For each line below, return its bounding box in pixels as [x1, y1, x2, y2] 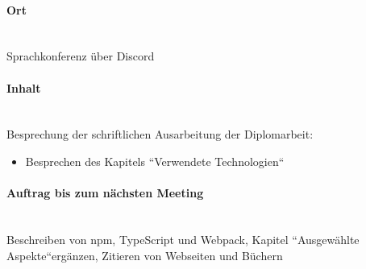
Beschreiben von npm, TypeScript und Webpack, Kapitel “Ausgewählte [6, 230, 360, 247]
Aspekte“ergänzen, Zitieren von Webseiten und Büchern [6, 246, 283, 263]
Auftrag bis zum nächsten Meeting [6, 184, 204, 201]
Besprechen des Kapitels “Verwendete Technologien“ [25, 152, 285, 169]
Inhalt [6, 79, 41, 96]
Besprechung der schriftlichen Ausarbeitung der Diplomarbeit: [6, 126, 314, 143]
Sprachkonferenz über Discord [6, 48, 155, 64]
